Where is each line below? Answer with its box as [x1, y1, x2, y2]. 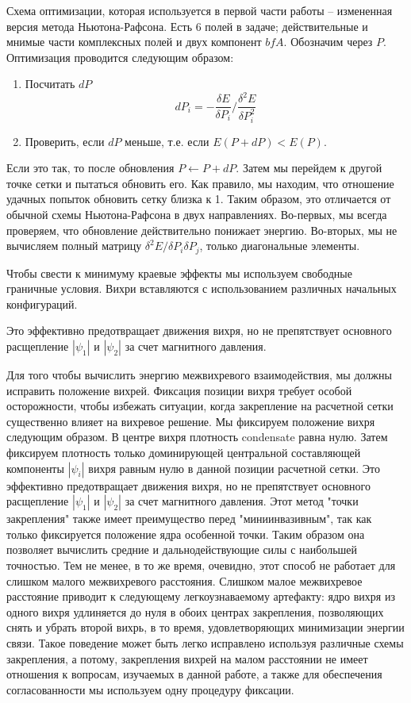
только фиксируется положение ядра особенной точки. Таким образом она [6, 525, 365, 542]
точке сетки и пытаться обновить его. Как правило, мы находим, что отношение [6, 175, 394, 191]
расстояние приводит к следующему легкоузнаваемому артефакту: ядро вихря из [6, 588, 395, 605]
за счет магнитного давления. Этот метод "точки [125, 493, 359, 509]
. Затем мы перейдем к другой [236, 159, 382, 176]
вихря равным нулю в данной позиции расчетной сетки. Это [88, 459, 381, 476]
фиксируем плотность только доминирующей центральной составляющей [6, 444, 361, 460]
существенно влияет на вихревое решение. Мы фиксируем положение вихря [6, 413, 375, 429]
